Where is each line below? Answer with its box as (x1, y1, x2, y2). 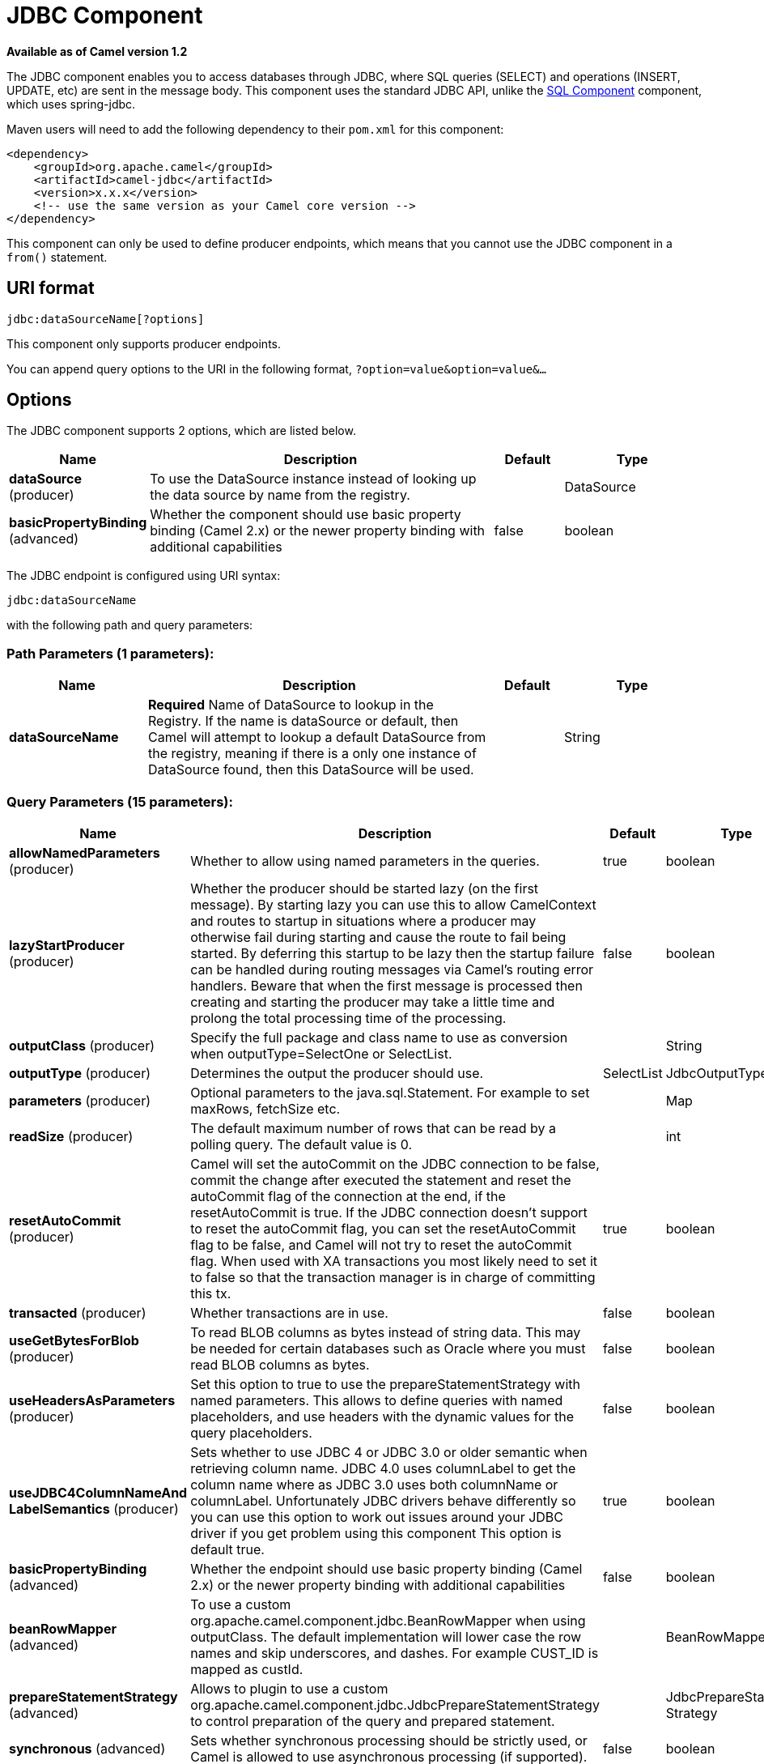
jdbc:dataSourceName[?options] (6, 312, 205, 326)
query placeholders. (190, 1424, 312, 1441)
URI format (6, 278, 95, 299)
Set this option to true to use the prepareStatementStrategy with (190, 1375, 581, 1392)
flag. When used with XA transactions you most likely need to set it (190, 1252, 598, 1269)
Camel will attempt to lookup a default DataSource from (148, 729, 486, 746)
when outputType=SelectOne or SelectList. (190, 1045, 452, 1062)
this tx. (190, 1285, 231, 1302)
